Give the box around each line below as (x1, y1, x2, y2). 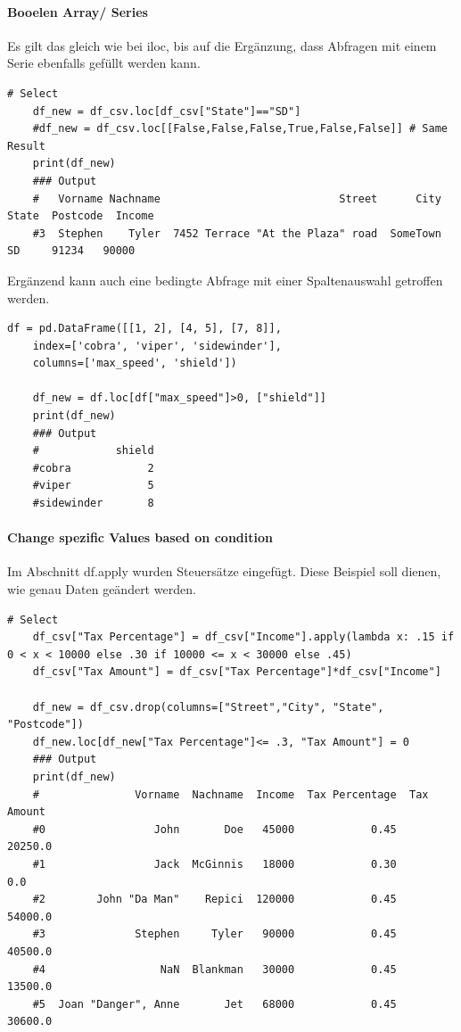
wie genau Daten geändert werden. (7, 580, 196, 599)
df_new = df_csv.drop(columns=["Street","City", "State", (32, 700, 384, 714)
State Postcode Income (7, 210, 154, 223)
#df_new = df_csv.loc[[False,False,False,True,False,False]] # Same (32, 122, 448, 136)
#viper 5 (32, 479, 154, 492)
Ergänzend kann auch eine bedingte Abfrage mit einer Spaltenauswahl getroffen (7, 270, 443, 289)
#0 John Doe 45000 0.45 (32, 822, 397, 836)
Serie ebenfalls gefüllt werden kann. (7, 54, 201, 72)
